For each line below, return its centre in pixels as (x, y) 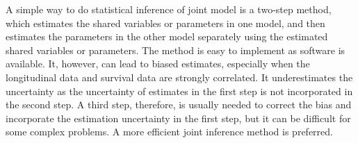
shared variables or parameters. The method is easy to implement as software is (176, 50)
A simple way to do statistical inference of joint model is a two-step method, (169, 9)
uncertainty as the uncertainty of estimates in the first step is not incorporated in (179, 91)
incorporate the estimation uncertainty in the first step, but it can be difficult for (178, 118)
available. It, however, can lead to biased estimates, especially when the (158, 64)
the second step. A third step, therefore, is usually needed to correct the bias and (179, 104)
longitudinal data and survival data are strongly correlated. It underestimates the (179, 77)
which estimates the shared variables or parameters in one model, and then (165, 23)
